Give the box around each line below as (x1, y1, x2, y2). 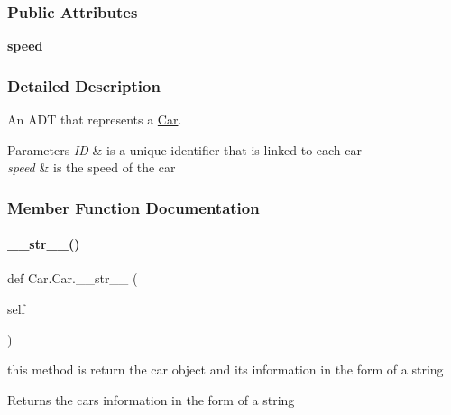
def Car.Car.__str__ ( (7, 269, 138, 288)
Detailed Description (7, 74, 161, 97)
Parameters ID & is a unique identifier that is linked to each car (7, 140, 363, 159)
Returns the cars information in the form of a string (7, 390, 295, 409)
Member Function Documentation (7, 196, 260, 218)
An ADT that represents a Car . (7, 110, 182, 129)
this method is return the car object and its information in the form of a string (7, 360, 444, 379)
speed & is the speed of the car (7, 158, 176, 177)
